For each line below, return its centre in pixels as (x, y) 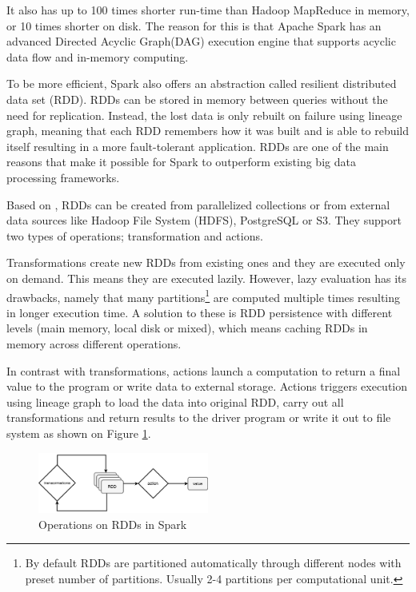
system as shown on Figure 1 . (79, 433)
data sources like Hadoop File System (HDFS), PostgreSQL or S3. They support (204, 220)
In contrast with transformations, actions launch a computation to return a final (204, 370)
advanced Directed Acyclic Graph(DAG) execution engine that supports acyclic (201, 41)
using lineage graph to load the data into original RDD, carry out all (175, 401)
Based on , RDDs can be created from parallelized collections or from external (198, 204)
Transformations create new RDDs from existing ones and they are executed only (206, 262)
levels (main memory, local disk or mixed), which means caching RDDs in (187, 328)
